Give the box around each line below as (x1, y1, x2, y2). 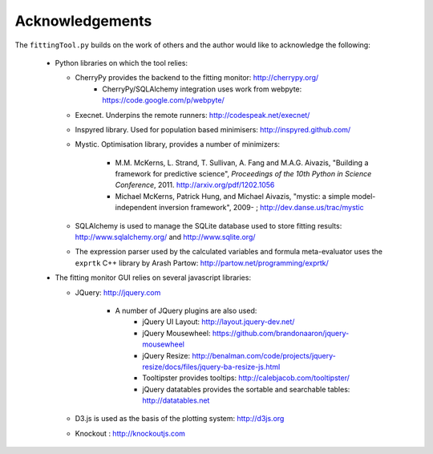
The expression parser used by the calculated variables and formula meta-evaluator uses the (75, 247, 382, 257)
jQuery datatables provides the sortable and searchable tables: (142, 384, 350, 394)
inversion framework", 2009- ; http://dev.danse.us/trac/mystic (158, 203, 364, 213)
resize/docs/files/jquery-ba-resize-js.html (142, 362, 281, 371)
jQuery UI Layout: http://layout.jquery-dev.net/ (142, 317, 295, 326)
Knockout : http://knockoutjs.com (75, 428, 186, 438)
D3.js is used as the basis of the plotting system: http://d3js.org (75, 414, 285, 424)
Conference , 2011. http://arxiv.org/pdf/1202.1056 (115, 180, 275, 190)
